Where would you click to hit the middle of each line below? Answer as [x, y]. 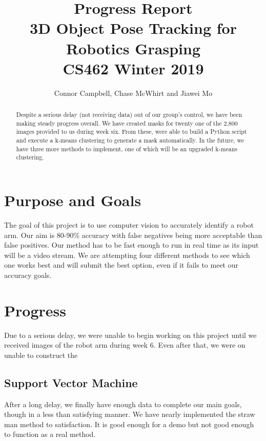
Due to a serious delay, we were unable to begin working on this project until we [130, 335]
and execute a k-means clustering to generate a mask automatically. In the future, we [130, 140]
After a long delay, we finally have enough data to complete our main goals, [123, 404]
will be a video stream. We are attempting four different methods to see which [127, 255]
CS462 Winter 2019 [133, 68]
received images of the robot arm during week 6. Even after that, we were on [125, 345]
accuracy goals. [28, 275]
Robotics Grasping [133, 48]
